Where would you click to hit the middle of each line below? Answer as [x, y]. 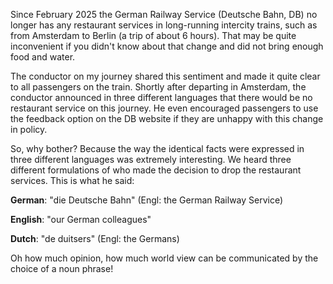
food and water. [43, 57]
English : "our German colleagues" [81, 219]
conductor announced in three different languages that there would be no [161, 97]
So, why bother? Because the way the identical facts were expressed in [157, 148]
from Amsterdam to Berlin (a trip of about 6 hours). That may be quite [153, 35]
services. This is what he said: [72, 180]
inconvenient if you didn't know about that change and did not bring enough [167, 46]
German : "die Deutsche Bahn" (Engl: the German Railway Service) [147, 200]
